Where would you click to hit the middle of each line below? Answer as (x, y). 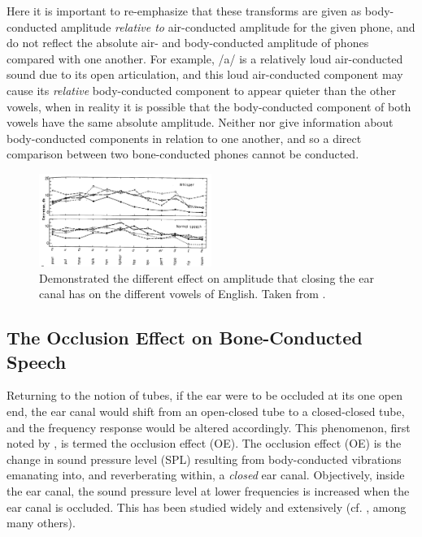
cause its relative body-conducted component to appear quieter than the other (201, 90)
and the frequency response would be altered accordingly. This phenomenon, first (209, 427)
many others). (41, 523)
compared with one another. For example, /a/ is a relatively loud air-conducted (205, 58)
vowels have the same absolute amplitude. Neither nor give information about (200, 122)
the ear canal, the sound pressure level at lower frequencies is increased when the (208, 490)
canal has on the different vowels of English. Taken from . (183, 294)
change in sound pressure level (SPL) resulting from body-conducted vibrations (204, 459)
